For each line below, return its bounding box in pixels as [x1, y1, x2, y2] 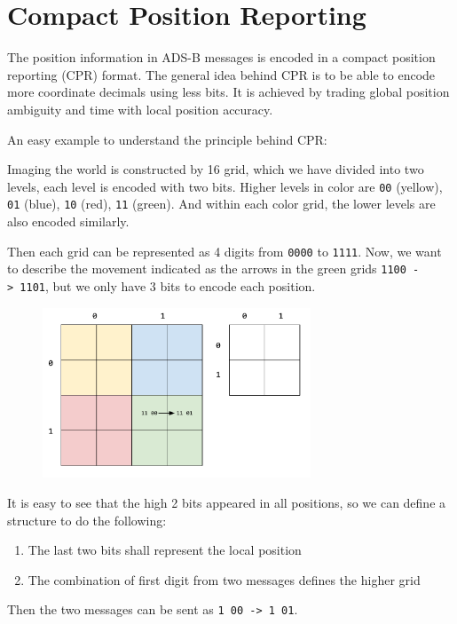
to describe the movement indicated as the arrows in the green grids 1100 [7, 259, 406, 278]
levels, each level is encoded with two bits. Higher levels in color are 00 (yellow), [7, 177, 443, 195]
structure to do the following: [7, 510, 167, 529]
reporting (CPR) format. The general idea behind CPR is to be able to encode [7, 65, 436, 83]
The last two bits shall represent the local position [28, 541, 302, 559]
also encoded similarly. [7, 212, 130, 230]
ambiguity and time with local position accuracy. [7, 99, 273, 118]
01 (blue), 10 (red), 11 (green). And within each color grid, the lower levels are [7, 194, 436, 213]
